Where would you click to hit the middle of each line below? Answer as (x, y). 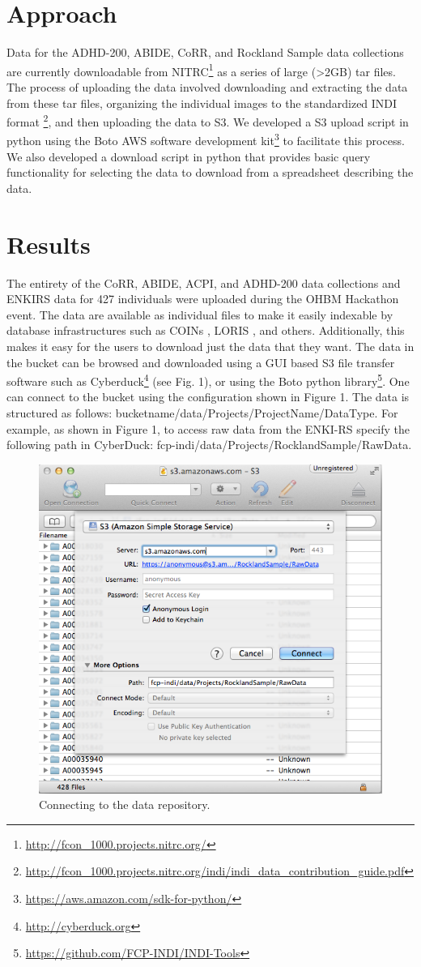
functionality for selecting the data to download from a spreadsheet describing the (210, 172)
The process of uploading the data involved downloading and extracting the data (207, 86)
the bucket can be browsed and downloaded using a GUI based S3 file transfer (201, 362)
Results (49, 244)
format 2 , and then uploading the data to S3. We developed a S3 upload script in (208, 120)
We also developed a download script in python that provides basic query (189, 156)
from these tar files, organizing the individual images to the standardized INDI (202, 103)
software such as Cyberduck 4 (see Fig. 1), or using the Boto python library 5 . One (208, 380)
